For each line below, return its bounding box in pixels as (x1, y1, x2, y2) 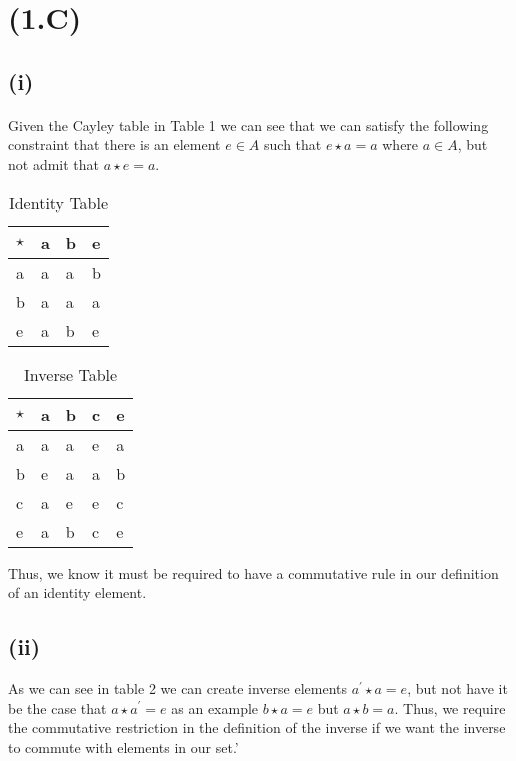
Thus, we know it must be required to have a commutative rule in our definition (8, 562, 499, 583)
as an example (171, 697, 259, 718)
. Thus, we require (394, 697, 506, 718)
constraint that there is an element (8, 134, 221, 155)
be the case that (8, 697, 107, 718)
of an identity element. (8, 582, 147, 603)
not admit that (8, 153, 100, 174)
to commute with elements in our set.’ (8, 736, 239, 757)
